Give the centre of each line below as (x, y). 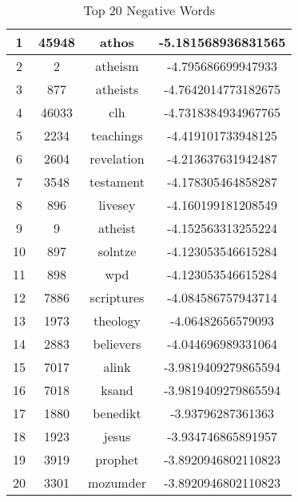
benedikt (117, 413)
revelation (117, 158)
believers (117, 344)
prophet (117, 459)
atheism (117, 66)
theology (117, 320)
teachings (117, 135)
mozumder (117, 482)
